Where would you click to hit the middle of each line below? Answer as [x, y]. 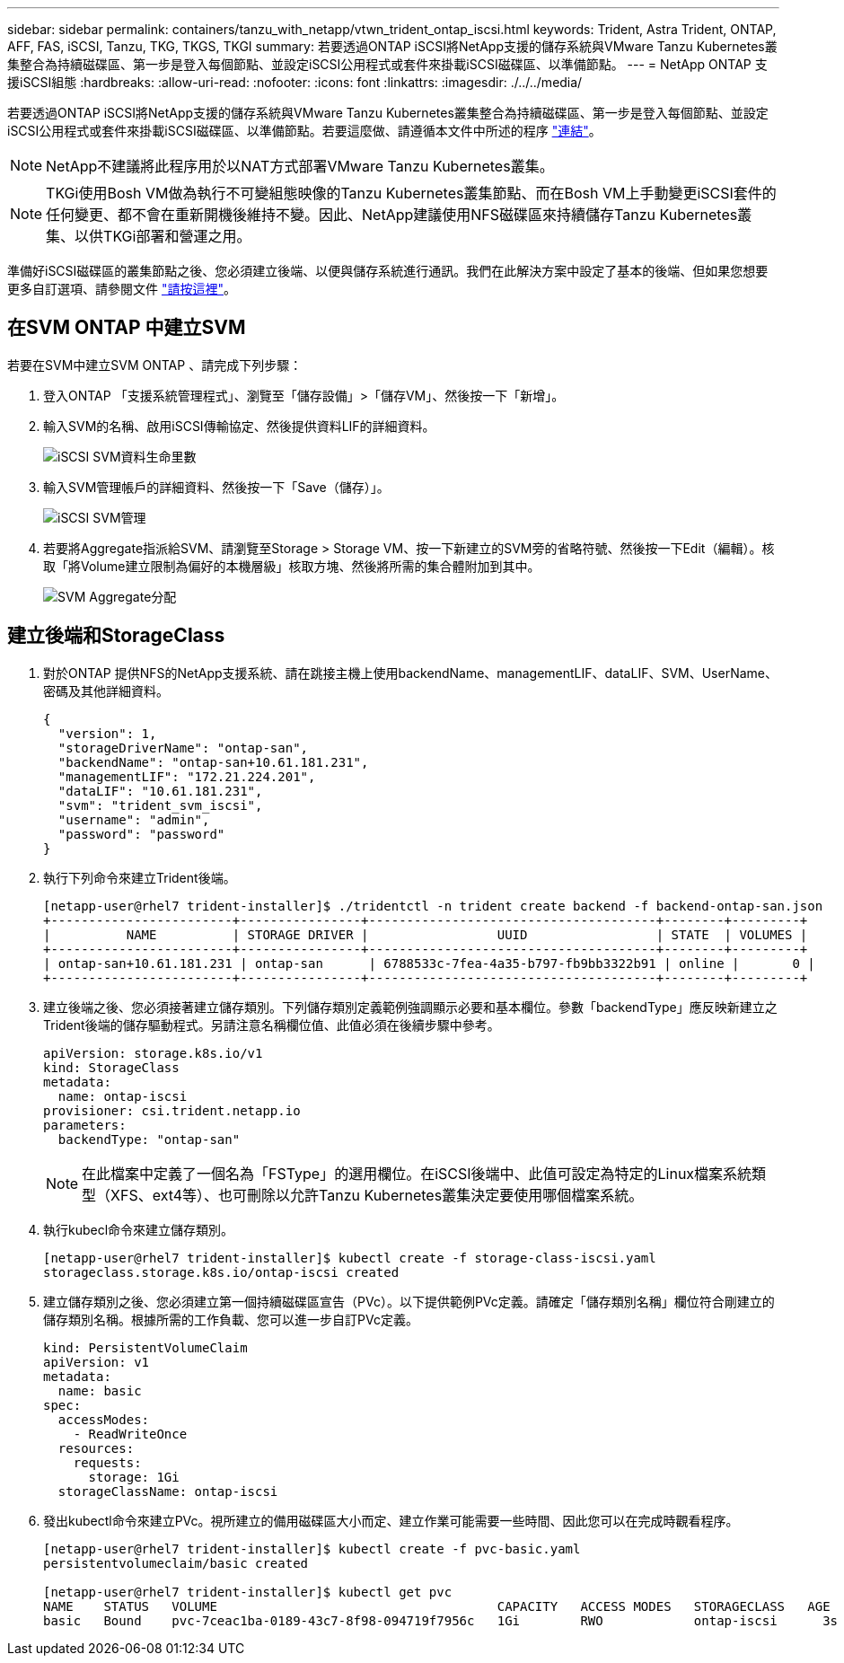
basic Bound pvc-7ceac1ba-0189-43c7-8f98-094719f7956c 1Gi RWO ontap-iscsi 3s [441, 1620]
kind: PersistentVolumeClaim [145, 1347]
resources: [96, 1448]
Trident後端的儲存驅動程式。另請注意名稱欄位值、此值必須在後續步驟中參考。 [272, 1025]
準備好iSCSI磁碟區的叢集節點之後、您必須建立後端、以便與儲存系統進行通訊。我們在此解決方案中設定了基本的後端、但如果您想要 [388, 271]
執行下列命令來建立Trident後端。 [140, 877]
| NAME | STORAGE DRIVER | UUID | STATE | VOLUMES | [426, 934]
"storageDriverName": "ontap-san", [183, 748]
